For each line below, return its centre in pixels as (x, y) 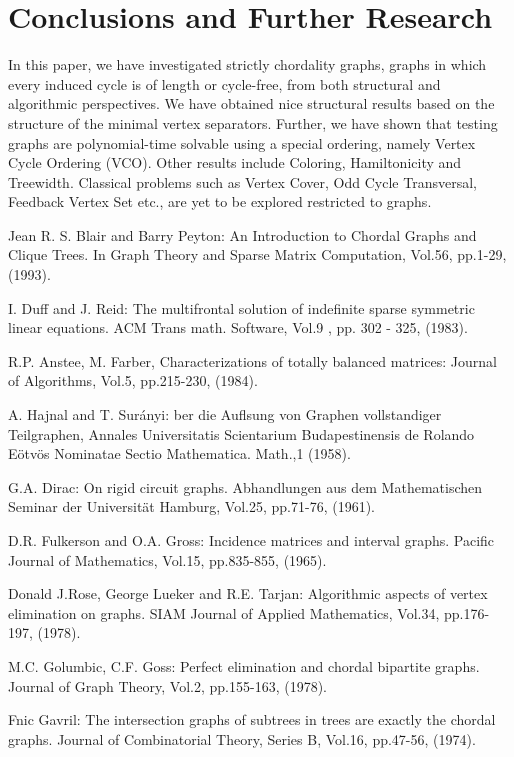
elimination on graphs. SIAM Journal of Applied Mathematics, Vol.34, (224, 612)
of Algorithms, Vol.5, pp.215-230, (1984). (133, 380)
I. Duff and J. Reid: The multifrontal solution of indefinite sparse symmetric (241, 307)
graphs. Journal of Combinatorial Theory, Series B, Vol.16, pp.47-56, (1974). (242, 738)
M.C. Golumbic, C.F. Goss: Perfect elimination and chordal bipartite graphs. (244, 665)
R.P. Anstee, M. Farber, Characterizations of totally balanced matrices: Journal (252, 360)
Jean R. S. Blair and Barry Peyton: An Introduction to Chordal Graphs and (242, 234)
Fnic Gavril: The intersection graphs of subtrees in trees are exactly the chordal (252, 719)
